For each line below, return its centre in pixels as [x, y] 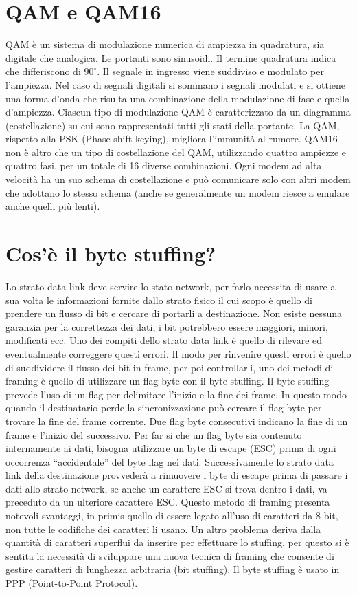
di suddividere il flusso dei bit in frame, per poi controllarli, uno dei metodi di [170, 367]
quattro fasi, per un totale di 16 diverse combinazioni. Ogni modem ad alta [164, 165]
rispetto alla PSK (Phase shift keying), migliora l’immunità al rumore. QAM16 [172, 139]
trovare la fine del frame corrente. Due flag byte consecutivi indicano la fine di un [177, 421]
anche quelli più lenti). [53, 206]
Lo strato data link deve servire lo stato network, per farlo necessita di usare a [171, 286]
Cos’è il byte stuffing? [111, 253]
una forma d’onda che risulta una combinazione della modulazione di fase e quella [178, 98]
